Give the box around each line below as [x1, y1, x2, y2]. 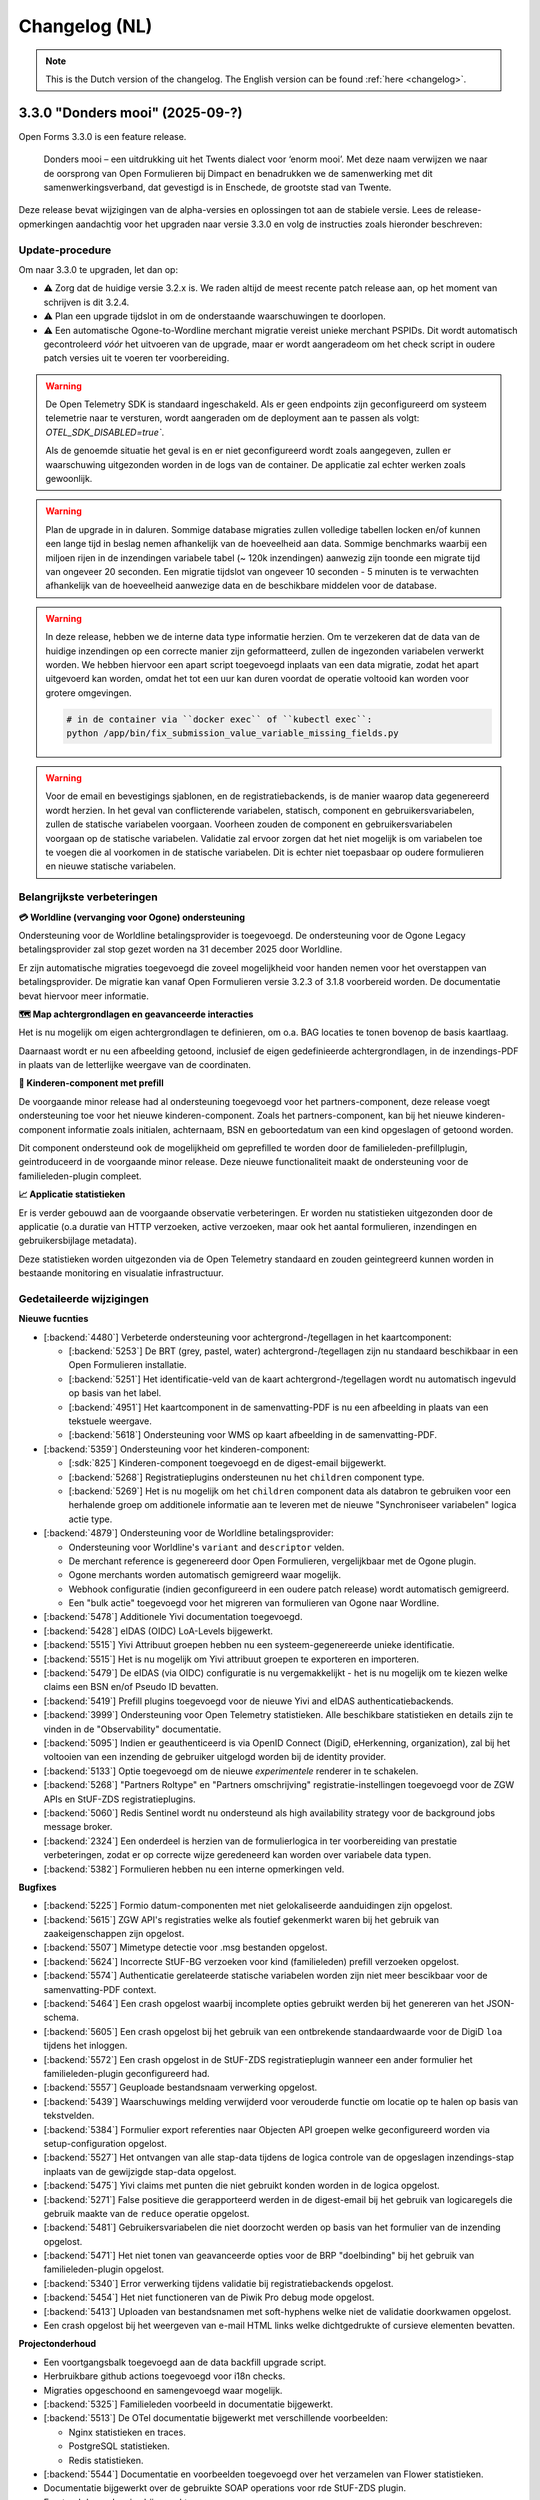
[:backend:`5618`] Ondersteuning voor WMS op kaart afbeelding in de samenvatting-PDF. [68, 1429, 438, 1441]
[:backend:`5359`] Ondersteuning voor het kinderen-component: [43, 1443, 310, 1455]
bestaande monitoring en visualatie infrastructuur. [18, 1267, 224, 1279]
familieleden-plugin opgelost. [43, 2263, 165, 2275]
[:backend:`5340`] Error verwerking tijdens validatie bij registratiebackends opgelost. [43, 2277, 394, 2289]
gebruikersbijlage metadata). [18, 1235, 137, 1247]
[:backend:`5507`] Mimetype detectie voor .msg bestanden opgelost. [43, 1941, 328, 1954]
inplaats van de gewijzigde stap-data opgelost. [43, 2165, 237, 2177]
